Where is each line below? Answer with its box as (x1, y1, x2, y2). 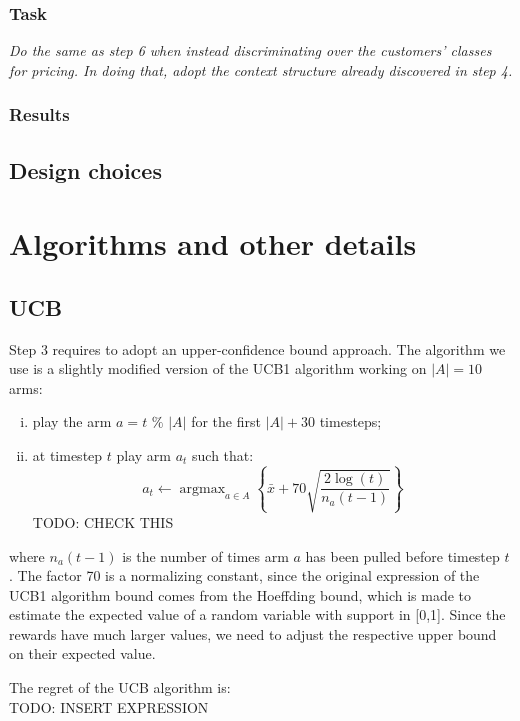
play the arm (32, 411, 112, 432)
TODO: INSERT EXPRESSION (9, 696, 209, 717)
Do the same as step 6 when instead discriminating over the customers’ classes (9, 40, 492, 61)
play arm (116, 444, 171, 465)
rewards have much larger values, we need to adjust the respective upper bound (9, 623, 497, 644)
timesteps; (319, 411, 382, 432)
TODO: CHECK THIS (32, 511, 174, 532)
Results (9, 102, 70, 127)
